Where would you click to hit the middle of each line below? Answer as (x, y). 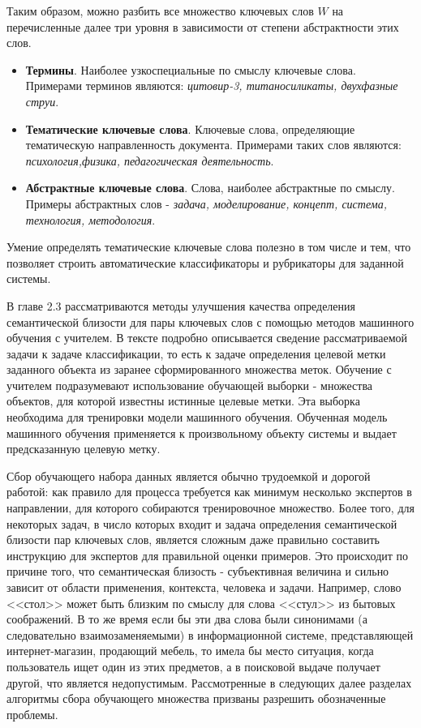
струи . (42, 101)
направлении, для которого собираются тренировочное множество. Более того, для (210, 508)
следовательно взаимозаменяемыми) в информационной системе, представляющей (210, 634)
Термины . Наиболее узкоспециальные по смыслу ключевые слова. (191, 69)
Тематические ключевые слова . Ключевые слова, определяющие (190, 128)
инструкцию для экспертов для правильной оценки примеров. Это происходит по (208, 555)
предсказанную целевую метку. (84, 449)
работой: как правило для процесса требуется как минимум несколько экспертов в (209, 492)
